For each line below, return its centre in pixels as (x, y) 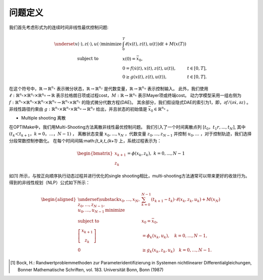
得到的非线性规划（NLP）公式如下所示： (49, 182)
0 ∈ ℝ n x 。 (161, 109)
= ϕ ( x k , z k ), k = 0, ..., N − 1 (156, 154)
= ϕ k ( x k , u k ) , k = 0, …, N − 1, (175, 236)
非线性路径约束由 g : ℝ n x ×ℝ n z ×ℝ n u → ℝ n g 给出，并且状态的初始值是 (78, 109)
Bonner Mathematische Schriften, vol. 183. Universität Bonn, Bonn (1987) (91, 270)
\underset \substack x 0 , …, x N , (109, 200)
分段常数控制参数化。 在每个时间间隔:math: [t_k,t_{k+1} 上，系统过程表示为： (85, 140)
